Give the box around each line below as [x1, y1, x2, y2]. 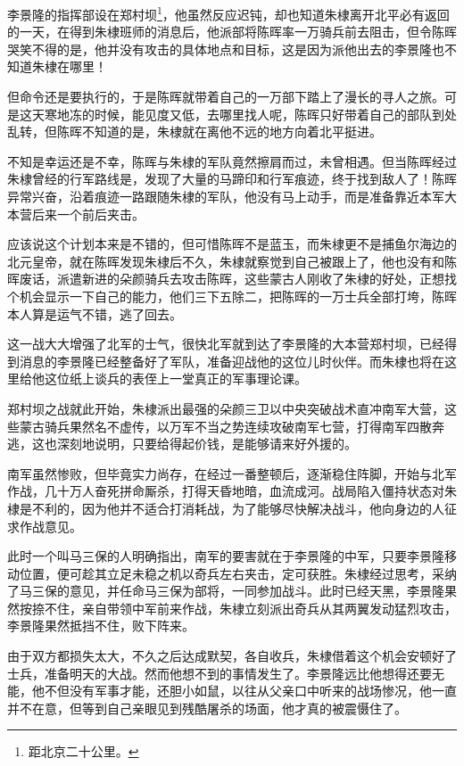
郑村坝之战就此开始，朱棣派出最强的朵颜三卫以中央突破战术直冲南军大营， [7, 399, 444, 417]
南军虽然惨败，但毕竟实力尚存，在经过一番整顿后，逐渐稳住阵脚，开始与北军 [7, 464, 457, 482]
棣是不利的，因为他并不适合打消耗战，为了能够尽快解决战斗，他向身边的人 [7, 498, 444, 517]
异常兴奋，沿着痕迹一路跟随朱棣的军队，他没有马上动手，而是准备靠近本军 [7, 187, 444, 205]
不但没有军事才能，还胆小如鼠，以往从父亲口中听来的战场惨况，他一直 [44, 681, 457, 700]
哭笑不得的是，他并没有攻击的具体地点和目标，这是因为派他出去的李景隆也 [7, 39, 444, 58]
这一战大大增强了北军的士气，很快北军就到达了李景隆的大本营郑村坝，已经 [7, 334, 444, 353]
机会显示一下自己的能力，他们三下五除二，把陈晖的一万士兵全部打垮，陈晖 [19, 286, 457, 305]
